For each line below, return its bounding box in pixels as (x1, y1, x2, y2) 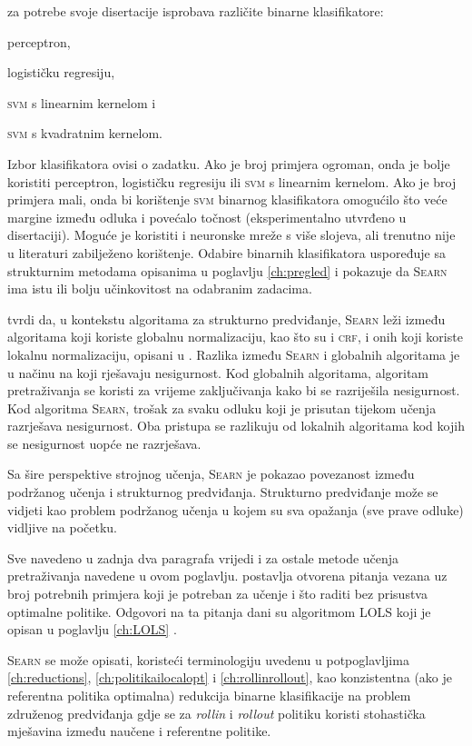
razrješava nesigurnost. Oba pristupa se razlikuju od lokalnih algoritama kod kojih (7, 416, 465, 435)
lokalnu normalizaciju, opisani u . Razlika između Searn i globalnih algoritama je (7, 344, 460, 363)
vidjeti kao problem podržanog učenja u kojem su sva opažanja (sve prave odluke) (7, 500, 464, 519)
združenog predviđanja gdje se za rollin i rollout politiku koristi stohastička (7, 703, 426, 722)
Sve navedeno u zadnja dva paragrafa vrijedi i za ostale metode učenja (7, 548, 399, 567)
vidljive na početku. (7, 518, 117, 537)
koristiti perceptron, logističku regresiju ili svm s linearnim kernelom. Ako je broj (7, 172, 457, 191)
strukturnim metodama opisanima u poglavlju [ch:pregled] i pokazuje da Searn (7, 261, 447, 280)
